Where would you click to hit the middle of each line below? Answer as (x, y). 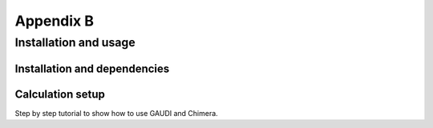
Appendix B (54, 21)
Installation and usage (75, 42)
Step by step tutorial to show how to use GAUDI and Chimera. (116, 113)
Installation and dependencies (92, 68)
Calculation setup (60, 94)
